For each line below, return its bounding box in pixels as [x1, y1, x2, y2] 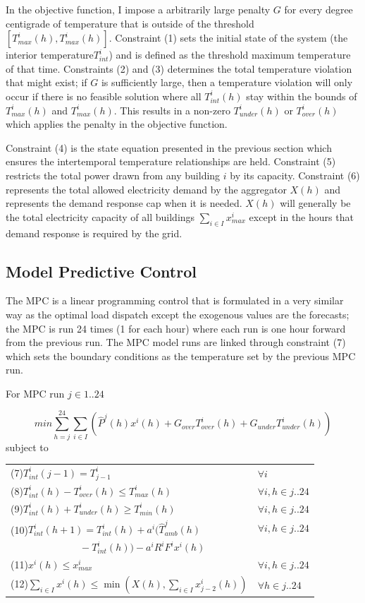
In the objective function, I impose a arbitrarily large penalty [6, 2, 271, 16]
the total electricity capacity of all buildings [6, 209, 195, 224]
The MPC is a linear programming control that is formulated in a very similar [6, 293, 344, 308]
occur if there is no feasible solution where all [6, 88, 202, 103]
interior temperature [6, 47, 94, 62]
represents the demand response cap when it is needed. [6, 196, 242, 210]
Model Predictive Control [6, 260, 197, 282]
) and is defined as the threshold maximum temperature [109, 47, 351, 62]
